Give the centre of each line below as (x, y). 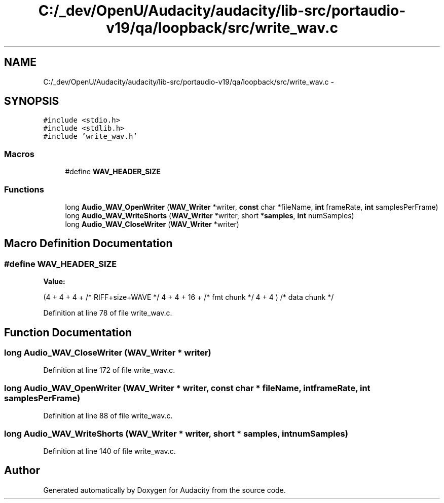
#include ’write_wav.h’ (90, 137)
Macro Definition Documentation (88, 244)
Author (22, 471)
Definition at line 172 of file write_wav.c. (109, 370)
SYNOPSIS (32, 101)
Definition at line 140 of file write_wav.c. (109, 451)
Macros (19, 154)
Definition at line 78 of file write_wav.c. (108, 313)
